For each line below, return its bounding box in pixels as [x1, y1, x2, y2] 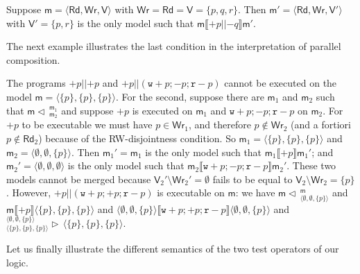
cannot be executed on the [224, 76, 337, 90]
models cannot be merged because [6, 171, 151, 186]
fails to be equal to [212, 171, 293, 186]
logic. [6, 255, 28, 269]
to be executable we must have [22, 117, 153, 132]
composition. [6, 52, 60, 67]
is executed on [132, 103, 193, 117]
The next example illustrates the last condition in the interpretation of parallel [6, 39, 341, 53]
